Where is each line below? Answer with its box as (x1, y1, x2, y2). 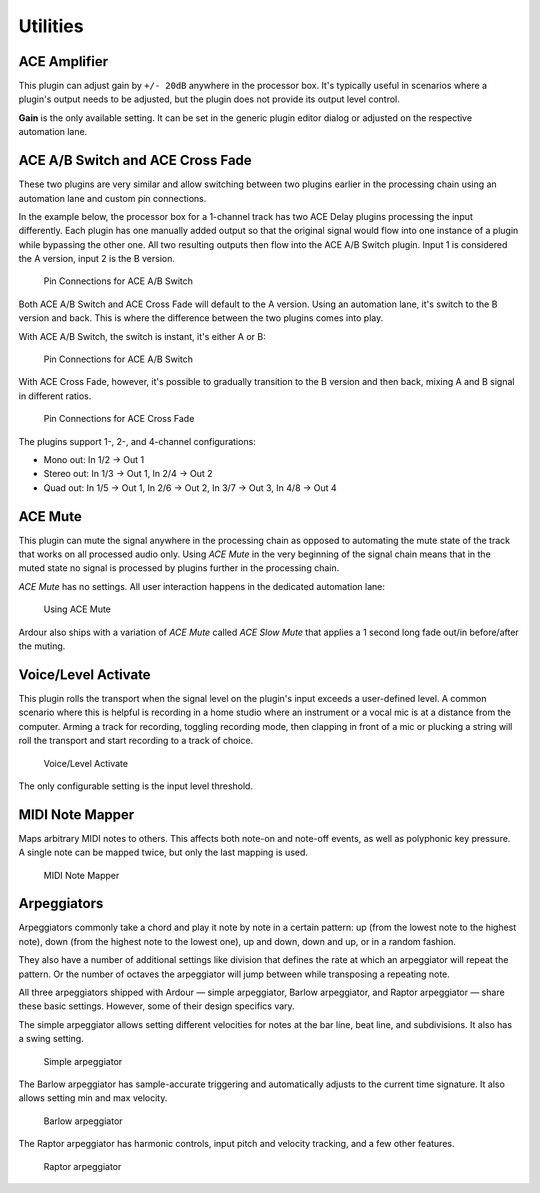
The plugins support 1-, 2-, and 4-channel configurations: (18, 435, 257, 447)
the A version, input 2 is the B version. (18, 253, 175, 265)
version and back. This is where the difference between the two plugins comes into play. (18, 312, 384, 324)
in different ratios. (18, 390, 92, 402)
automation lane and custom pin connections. (18, 192, 207, 204)
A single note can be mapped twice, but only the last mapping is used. (18, 846, 309, 859)
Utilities (18, 15, 84, 37)
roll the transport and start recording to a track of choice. (18, 735, 254, 747)
